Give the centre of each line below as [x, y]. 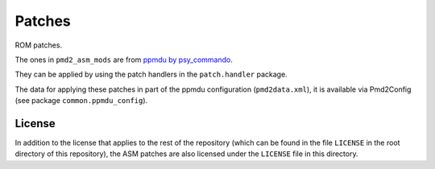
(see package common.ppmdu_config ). [81, 101]
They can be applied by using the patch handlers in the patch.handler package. [151, 74]
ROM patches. [39, 45]
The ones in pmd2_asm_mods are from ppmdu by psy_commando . [124, 60]
